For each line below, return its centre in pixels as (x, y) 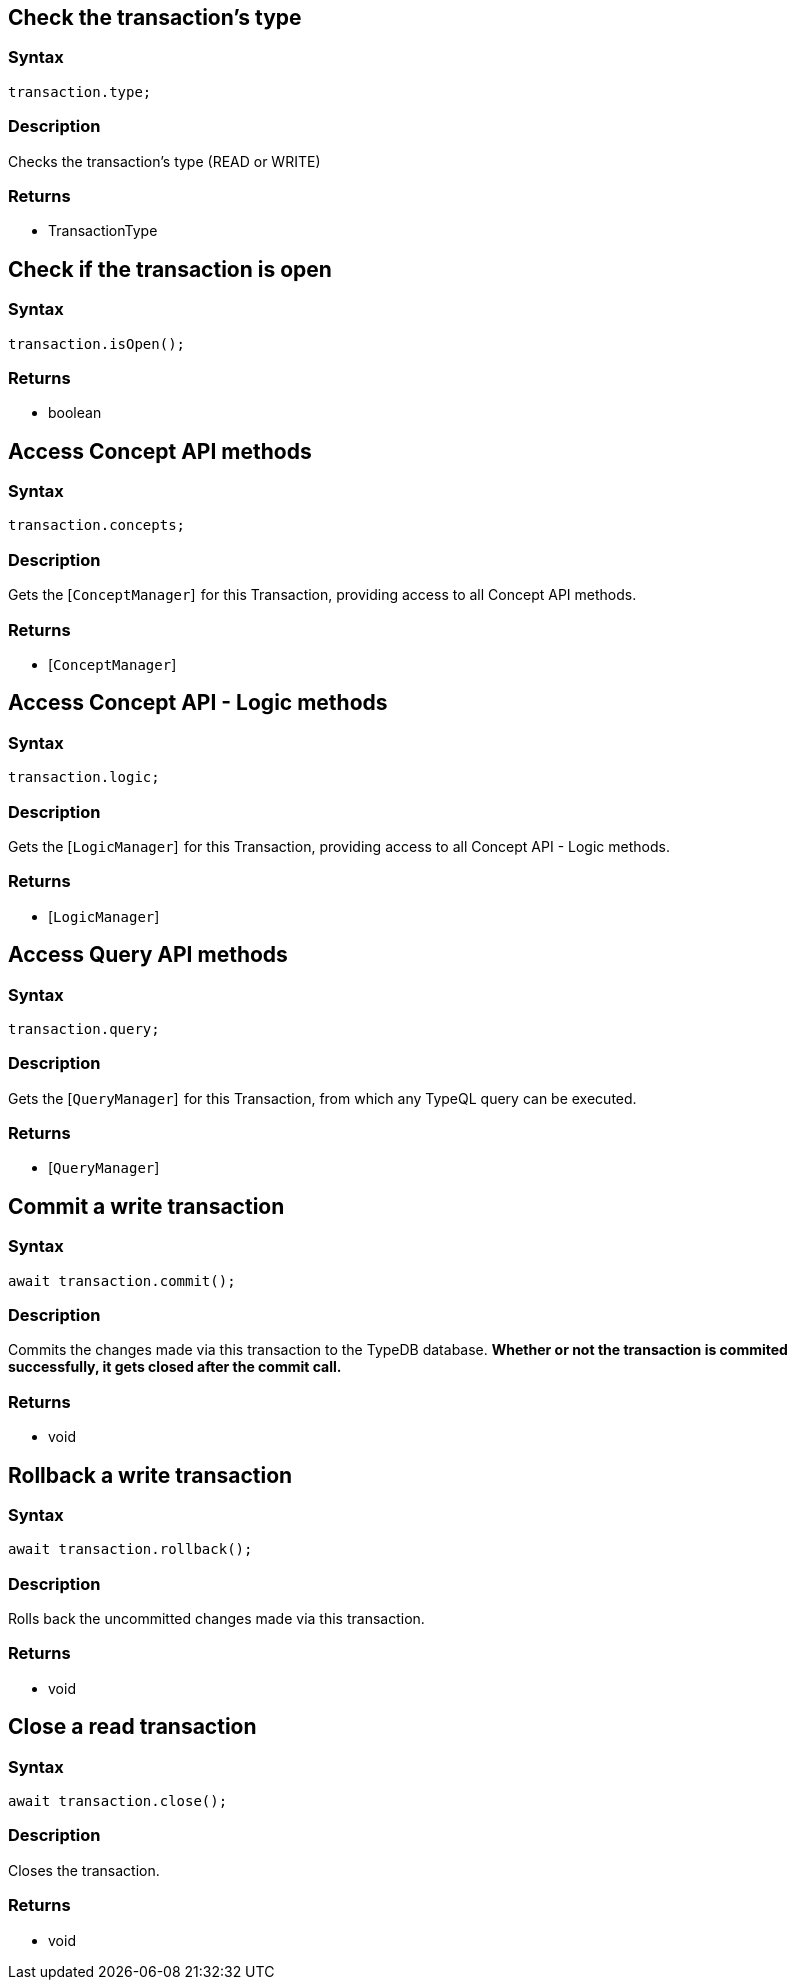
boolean (75, 413)
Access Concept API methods (160, 451)
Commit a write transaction (146, 1206)
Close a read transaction (132, 1727)
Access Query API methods (148, 955)
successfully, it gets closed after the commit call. (175, 1367)
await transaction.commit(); (122, 1280)
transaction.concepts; (97, 525)
